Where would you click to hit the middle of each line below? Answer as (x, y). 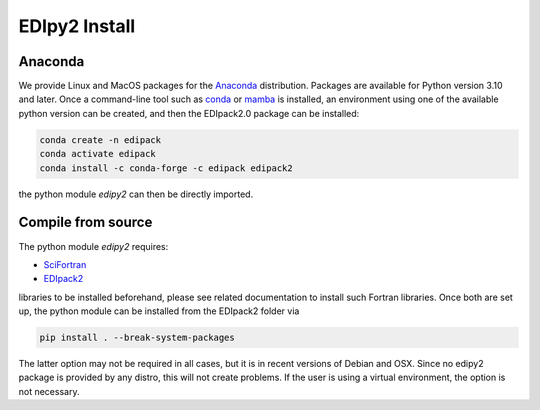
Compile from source (85, 222)
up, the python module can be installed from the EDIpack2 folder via (159, 311)
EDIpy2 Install (77, 26)
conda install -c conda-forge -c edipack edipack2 (166, 168)
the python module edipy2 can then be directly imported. (136, 194)
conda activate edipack (98, 154)
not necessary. (49, 391)
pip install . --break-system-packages (137, 338)
